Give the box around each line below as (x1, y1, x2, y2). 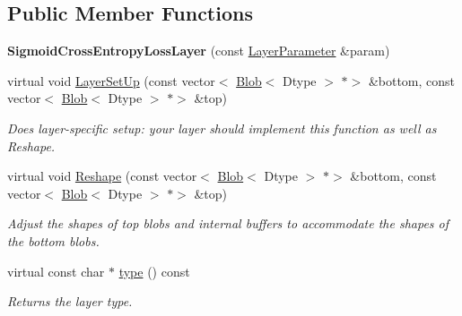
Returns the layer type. (7, 292, 133, 311)
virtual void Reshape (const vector (7, 167, 197, 185)
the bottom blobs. (7, 231, 100, 250)
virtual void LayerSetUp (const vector (7, 71, 215, 90)
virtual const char (7, 261, 105, 280)
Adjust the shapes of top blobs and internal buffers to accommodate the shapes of (7, 214, 449, 233)
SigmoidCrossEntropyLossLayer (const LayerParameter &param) (7, 41, 390, 60)
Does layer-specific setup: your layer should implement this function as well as (7, 118, 437, 137)
